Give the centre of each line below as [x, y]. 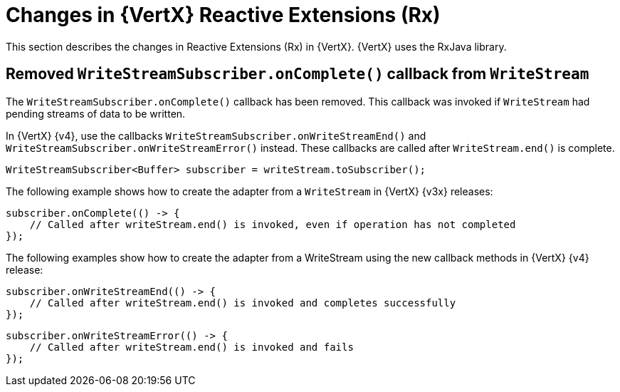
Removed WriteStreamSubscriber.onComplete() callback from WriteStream [298, 74]
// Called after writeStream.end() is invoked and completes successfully [243, 303]
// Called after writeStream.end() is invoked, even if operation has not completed [273, 224]
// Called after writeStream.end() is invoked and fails [191, 347]
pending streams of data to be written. [96, 113]
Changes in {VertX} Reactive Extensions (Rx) [223, 15]
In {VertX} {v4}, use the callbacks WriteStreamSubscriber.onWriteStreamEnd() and [216, 135]
